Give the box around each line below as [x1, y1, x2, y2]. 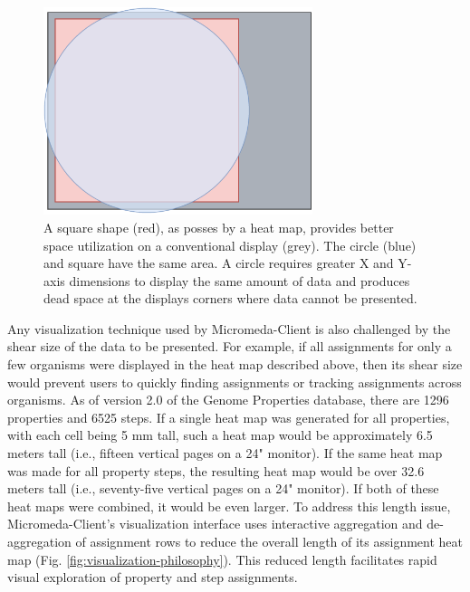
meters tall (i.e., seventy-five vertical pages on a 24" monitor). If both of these [7, 479, 439, 498]
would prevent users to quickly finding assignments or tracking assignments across [7, 372, 462, 391]
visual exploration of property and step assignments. [7, 568, 298, 587]
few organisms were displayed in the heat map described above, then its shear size [7, 355, 463, 374]
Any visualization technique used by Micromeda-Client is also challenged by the [7, 319, 451, 338]
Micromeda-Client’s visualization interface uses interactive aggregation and [7, 514, 423, 533]
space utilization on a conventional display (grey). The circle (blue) [43, 235, 417, 254]
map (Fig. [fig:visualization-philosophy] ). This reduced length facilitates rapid [7, 549, 437, 568]
